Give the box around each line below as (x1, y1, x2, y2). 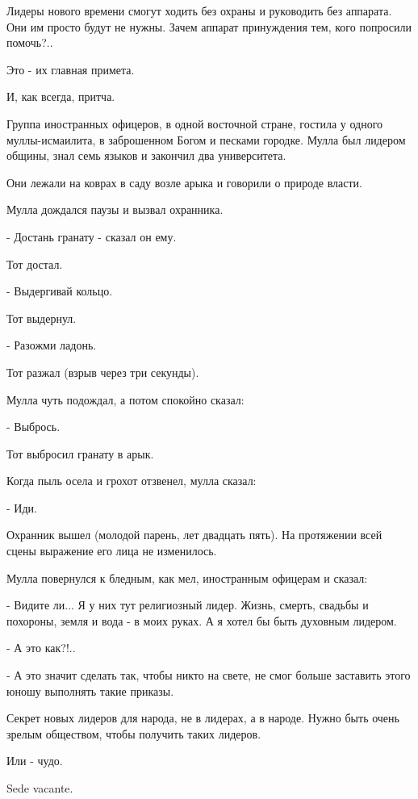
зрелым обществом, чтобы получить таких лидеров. (6, 725, 261, 742)
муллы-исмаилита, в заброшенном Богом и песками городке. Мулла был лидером (6, 131, 406, 148)
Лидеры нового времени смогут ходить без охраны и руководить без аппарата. (6, 2, 392, 19)
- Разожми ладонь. (6, 337, 97, 353)
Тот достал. (6, 255, 63, 272)
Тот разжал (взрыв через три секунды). (6, 363, 199, 380)
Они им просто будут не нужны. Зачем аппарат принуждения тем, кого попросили (6, 18, 412, 35)
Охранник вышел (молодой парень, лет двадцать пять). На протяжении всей (6, 526, 382, 543)
